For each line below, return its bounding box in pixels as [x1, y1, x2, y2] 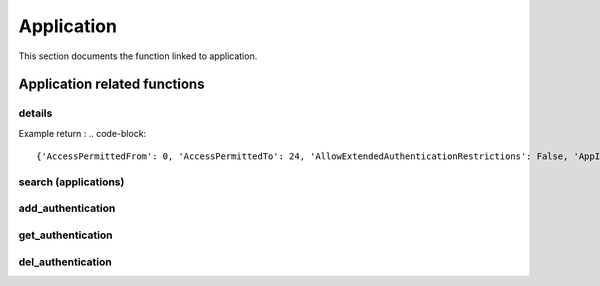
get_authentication [18, 228, 114, 242]
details [18, 106, 53, 120]
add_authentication [18, 201, 116, 215]
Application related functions [18, 76, 205, 93]
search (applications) [18, 175, 125, 189]
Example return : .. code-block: [18, 127, 147, 139]
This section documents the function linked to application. [18, 50, 258, 62]
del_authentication [18, 255, 112, 269]
